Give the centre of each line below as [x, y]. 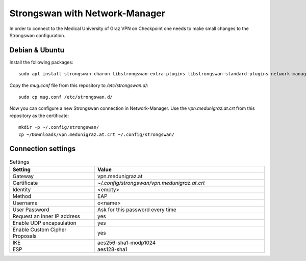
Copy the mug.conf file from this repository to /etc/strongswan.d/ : [79, 85]
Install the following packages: [41, 62]
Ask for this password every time [137, 210]
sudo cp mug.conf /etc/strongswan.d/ [66, 97]
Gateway [23, 176]
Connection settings [43, 149]
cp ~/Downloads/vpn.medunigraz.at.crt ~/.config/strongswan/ [96, 134]
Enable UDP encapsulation [44, 223]
